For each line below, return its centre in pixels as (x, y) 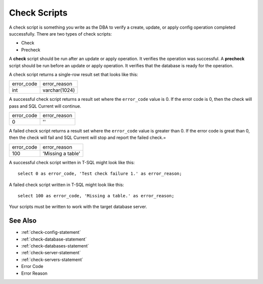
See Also (23, 221)
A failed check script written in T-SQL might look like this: (66, 185)
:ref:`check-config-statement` (51, 232)
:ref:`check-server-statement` (51, 253)
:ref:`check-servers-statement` (52, 259)
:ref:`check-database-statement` (54, 239)
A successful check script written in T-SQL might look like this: (72, 162)
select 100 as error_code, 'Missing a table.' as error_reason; (96, 196)
